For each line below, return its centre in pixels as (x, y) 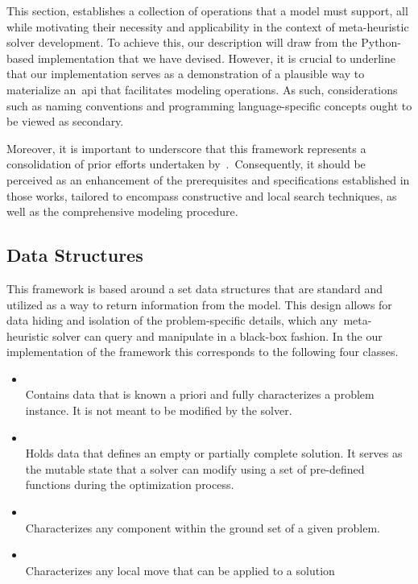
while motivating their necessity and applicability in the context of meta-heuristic (208, 26)
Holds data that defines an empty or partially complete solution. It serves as (214, 453)
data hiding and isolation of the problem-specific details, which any (172, 320)
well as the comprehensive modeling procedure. (122, 211)
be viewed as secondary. (65, 121)
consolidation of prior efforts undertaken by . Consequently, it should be (186, 164)
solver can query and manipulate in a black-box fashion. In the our (217, 335)
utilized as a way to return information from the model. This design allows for (199, 304)
